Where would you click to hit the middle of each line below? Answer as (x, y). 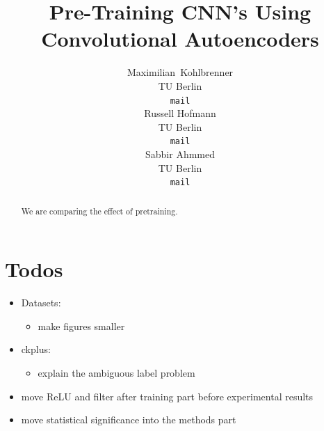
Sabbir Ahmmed (180, 154)
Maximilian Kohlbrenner (180, 72)
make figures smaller (81, 326)
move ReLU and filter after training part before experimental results (167, 396)
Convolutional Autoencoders (180, 39)
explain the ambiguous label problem (116, 373)
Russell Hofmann (180, 113)
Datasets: (41, 303)
